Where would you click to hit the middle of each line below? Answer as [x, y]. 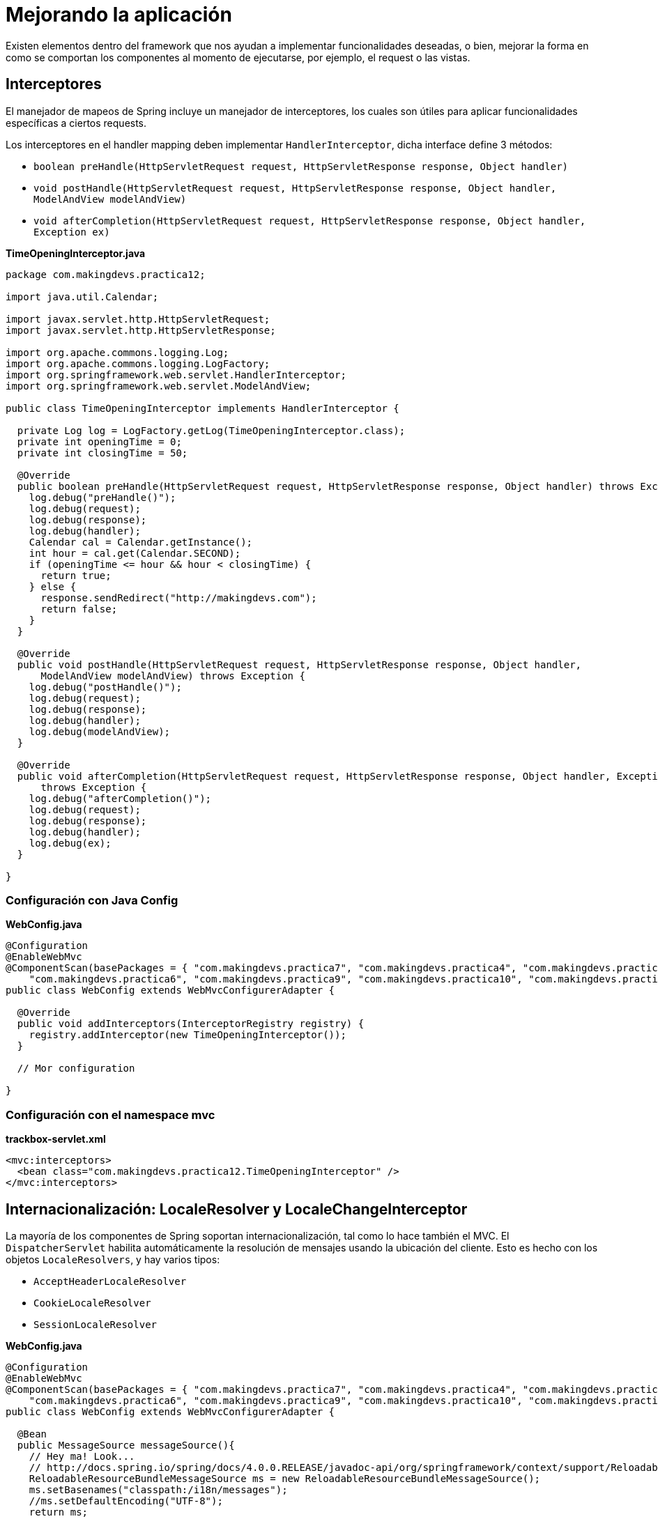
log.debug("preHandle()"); [102, 497]
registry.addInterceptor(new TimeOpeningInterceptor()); [188, 1035]
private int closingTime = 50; [102, 453]
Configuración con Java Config [92, 900]
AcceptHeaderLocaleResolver [110, 1281]
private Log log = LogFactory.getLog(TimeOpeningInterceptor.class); [211, 430]
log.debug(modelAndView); [100, 731]
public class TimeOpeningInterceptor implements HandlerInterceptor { [202, 408]
